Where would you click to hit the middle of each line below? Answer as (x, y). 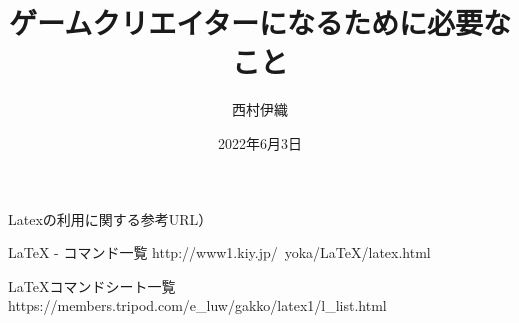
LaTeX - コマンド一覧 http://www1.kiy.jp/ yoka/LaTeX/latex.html (219, 252)
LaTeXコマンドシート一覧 (92, 285)
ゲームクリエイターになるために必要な (260, 22)
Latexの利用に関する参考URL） (110, 218)
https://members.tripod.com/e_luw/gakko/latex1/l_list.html (197, 305)
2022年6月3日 (260, 142)
